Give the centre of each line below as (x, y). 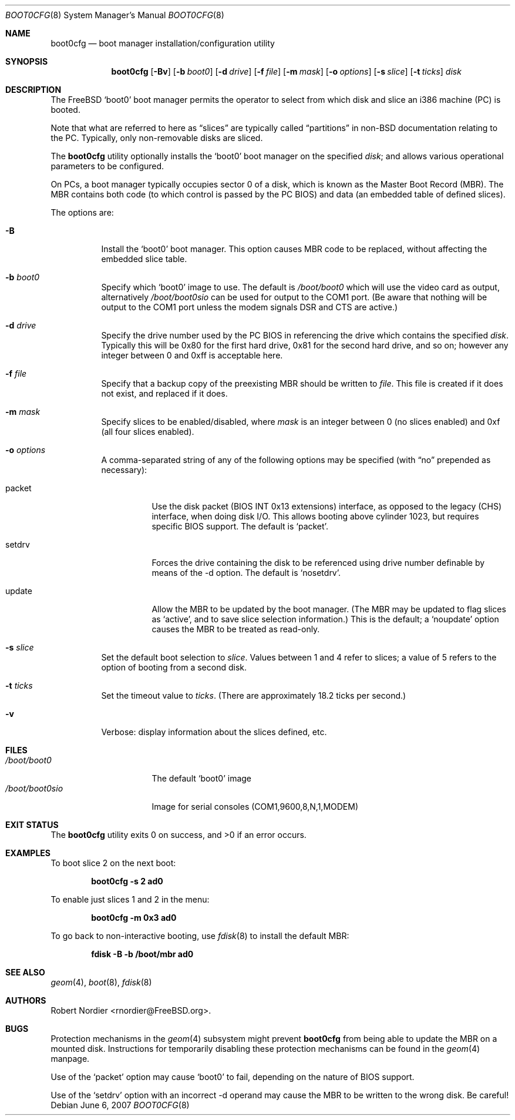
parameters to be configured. (107, 166)
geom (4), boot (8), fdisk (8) (101, 982)
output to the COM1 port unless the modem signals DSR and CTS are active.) (250, 307)
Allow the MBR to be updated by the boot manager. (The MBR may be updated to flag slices (329, 609)
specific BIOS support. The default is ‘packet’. (240, 526)
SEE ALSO (25, 972)
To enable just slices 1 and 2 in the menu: (130, 899)
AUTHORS (26, 1000)
